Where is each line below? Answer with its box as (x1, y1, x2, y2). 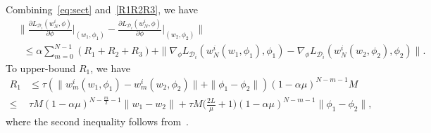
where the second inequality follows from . (6, 113, 189, 128)
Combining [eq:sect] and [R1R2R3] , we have (6, 2, 198, 16)
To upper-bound (6, 60, 76, 75)
